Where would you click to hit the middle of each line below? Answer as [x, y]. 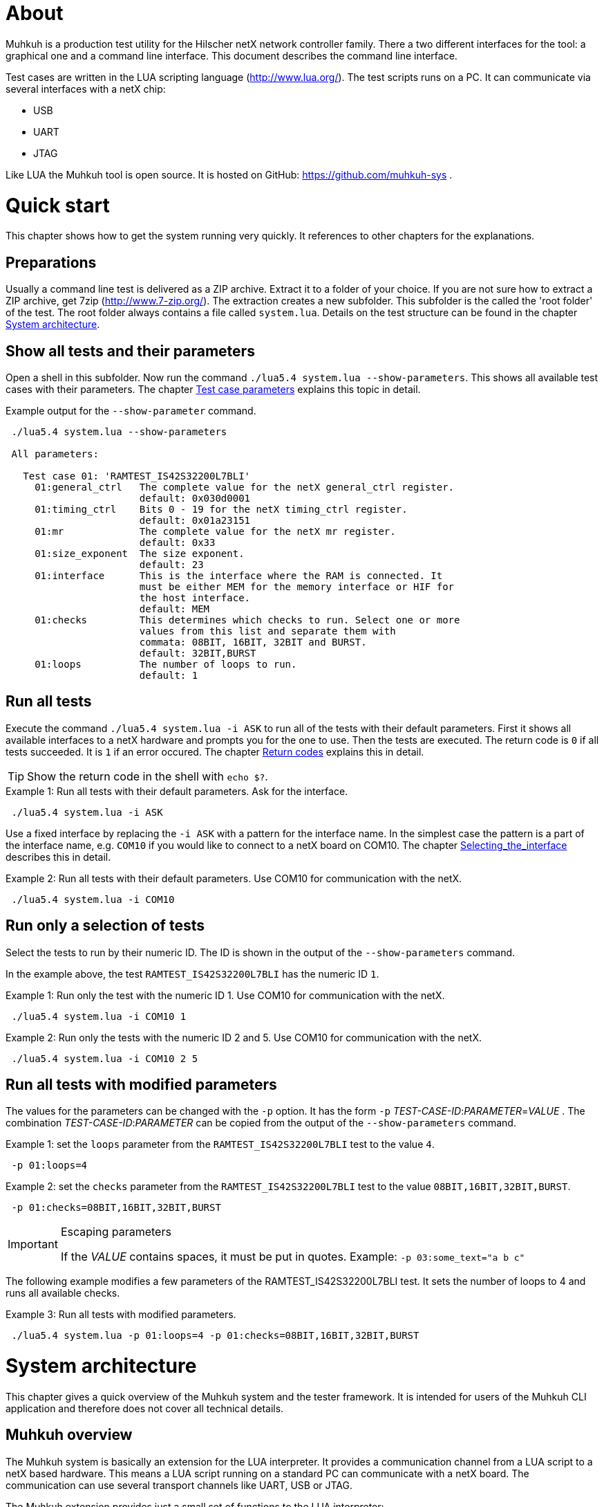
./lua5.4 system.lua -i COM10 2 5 [105, 1058]
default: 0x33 [177, 542]
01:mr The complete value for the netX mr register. [215, 531]
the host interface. [195, 597]
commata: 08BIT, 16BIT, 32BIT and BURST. [253, 642]
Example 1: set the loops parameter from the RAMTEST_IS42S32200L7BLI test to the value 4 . [220, 1144]
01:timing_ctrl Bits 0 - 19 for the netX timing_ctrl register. [221, 509]
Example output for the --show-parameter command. [131, 410]
